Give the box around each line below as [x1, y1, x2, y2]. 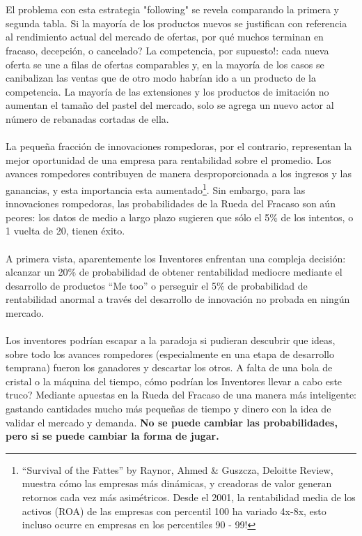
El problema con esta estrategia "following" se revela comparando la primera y [6, 2, 339, 17]
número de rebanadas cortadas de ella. [6, 111, 169, 126]
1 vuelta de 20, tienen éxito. [6, 223, 125, 238]
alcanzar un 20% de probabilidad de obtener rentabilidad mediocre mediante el [6, 265, 343, 279]
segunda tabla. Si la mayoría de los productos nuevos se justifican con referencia [6, 15, 347, 30]
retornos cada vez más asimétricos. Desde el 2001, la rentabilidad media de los [22, 490, 356, 505]
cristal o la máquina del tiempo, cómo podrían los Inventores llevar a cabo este [6, 373, 343, 388]
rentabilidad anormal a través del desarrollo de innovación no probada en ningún [6, 292, 350, 306]
